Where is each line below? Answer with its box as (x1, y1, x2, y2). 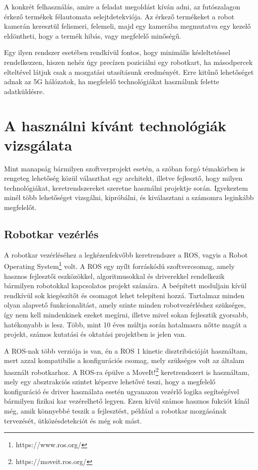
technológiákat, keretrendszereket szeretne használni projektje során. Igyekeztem (4, 182, 248, 193)
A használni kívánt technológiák (4, 115, 226, 135)
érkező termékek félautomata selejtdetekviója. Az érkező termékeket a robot (4, 11, 235, 21)
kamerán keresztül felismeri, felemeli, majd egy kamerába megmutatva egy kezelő (4, 21, 251, 31)
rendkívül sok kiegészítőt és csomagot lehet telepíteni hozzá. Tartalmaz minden (4, 290, 245, 300)
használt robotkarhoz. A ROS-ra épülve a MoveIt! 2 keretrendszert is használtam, (4, 366, 250, 377)
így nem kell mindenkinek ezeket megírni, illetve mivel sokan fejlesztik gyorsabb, (4, 310, 249, 320)
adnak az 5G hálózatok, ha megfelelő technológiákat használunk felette (4, 76, 219, 87)
